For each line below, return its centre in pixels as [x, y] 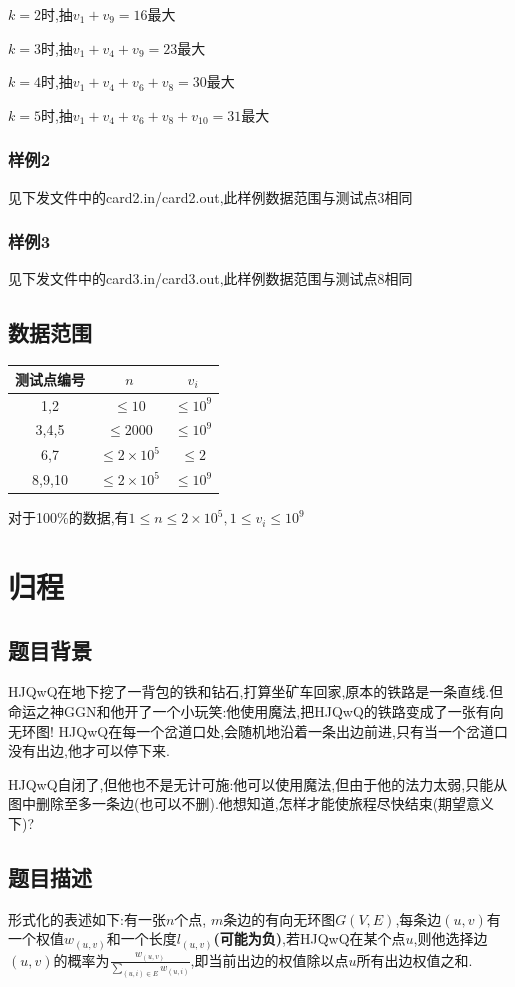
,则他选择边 [450, 938]
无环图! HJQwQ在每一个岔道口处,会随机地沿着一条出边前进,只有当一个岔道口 [258, 730]
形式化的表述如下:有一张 [87, 918]
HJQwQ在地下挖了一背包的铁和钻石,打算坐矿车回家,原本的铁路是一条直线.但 [256, 691]
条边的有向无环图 [279, 918]
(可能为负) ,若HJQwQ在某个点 [309, 938]
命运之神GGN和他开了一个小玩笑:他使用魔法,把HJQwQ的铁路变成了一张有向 [256, 710]
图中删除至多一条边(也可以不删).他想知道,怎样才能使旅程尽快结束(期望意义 [251, 803]
